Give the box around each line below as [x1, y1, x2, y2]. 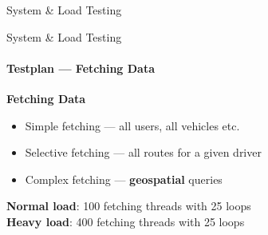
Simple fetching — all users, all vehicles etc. [25, 117, 240, 133]
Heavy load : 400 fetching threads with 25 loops [6, 213, 245, 229]
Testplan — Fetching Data [6, 59, 156, 76]
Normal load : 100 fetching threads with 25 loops [6, 197, 251, 214]
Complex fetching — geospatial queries [25, 170, 223, 187]
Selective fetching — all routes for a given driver [25, 144, 262, 161]
